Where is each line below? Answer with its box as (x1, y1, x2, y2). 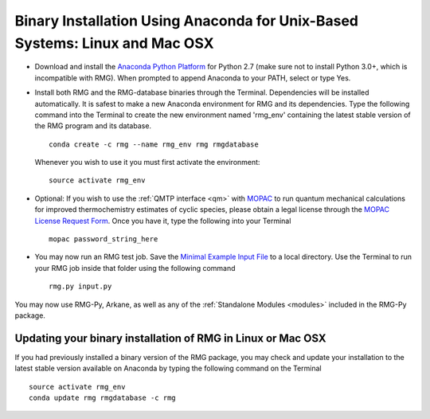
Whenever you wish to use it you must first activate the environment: (34, 158, 260, 167)
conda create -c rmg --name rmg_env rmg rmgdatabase (49, 139, 259, 149)
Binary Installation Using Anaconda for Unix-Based (14, 12, 358, 29)
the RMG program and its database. (34, 121, 151, 131)
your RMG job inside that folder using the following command (34, 263, 236, 272)
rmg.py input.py (49, 282, 112, 291)
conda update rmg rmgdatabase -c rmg (29, 394, 177, 402)
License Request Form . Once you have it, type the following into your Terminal (34, 216, 291, 225)
